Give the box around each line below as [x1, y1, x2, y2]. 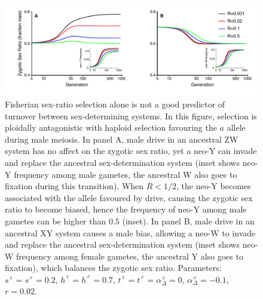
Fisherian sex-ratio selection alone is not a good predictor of [5, 97, 225, 110]
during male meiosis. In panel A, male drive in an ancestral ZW [5, 132, 238, 145]
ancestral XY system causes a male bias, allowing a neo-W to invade [5, 226, 256, 239]
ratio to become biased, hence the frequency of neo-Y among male [5, 203, 247, 215]
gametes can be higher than [5, 214, 106, 227]
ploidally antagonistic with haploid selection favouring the [5, 121, 217, 134]
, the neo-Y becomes [176, 180, 251, 192]
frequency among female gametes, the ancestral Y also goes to [16, 249, 243, 262]
